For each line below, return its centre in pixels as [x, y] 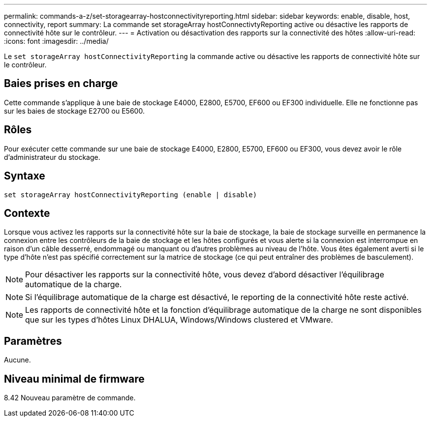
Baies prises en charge [61, 84]
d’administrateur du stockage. [52, 157]
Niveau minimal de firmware [74, 379]
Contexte [27, 213]
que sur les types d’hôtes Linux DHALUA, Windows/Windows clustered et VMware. [179, 320]
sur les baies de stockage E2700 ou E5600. [74, 111]
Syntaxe [25, 176]
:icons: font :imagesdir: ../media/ [56, 41]
